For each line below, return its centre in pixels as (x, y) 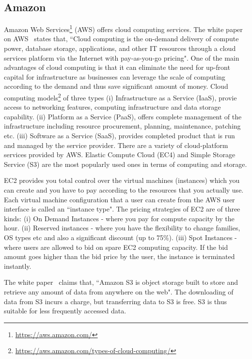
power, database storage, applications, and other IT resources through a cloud (120, 48)
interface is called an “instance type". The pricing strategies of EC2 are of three (122, 209)
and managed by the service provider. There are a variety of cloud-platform (116, 145)
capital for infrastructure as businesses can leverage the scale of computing (115, 76)
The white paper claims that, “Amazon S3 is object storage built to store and (121, 282)
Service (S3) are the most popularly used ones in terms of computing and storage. (126, 164)
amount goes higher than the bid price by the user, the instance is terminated (119, 256)
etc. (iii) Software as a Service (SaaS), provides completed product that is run (119, 136)
